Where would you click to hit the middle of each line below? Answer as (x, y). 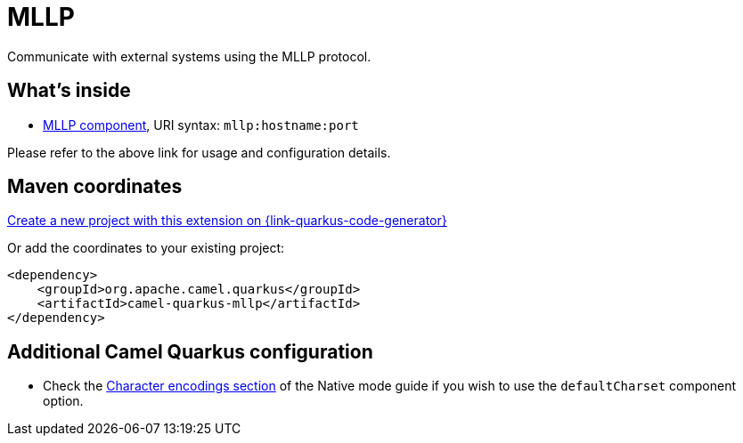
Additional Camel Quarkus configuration (190, 351)
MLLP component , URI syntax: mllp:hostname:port (201, 125)
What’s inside (69, 91)
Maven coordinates (95, 187)
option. (63, 401)
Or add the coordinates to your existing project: (146, 248)
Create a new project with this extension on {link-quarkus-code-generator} (227, 221)
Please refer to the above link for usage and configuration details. (199, 152)
